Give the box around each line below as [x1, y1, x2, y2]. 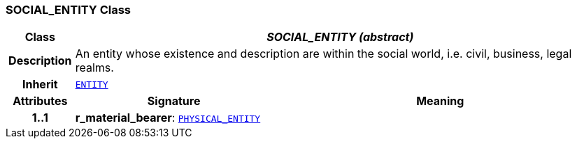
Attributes [13, 94, 68, 109]
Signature [147, 94, 201, 109]
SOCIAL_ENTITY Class [6, 3, 131, 17]
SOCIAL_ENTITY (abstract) [266, 30, 414, 45]
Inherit [22, 77, 58, 92]
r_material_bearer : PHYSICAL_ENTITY [75, 111, 261, 125]
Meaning [416, 94, 464, 109]
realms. [75, 61, 114, 75]
